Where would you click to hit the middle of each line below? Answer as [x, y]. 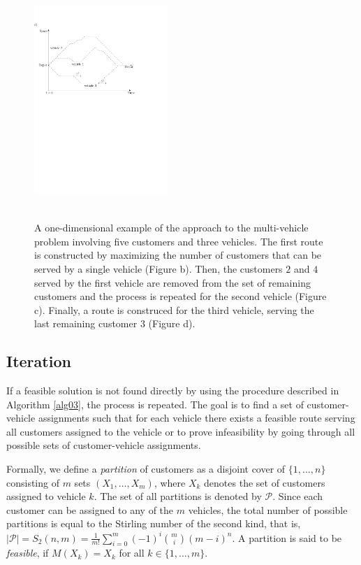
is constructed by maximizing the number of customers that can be [178, 255]
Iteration [39, 361]
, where [170, 482]
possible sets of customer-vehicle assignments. [104, 445]
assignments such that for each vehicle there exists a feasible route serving [197, 418]
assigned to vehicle [46, 496]
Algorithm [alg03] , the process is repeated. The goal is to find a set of [155, 404]
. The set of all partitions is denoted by [178, 496]
